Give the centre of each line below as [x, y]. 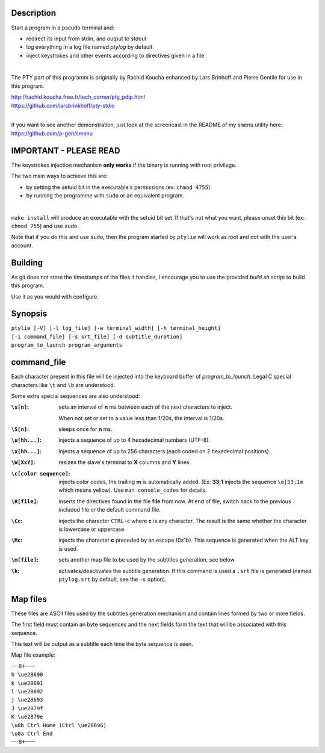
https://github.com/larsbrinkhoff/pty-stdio [63, 105]
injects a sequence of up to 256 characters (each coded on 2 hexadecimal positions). [165, 451]
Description [34, 13]
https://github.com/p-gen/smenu [52, 133]
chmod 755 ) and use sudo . [45, 226]
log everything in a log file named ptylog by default [89, 47]
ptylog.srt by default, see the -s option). [113, 579]
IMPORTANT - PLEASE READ [66, 150]
